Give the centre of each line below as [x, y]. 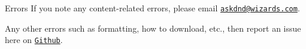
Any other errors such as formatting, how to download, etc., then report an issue [153, 28]
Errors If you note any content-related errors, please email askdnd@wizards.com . [152, 8]
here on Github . [34, 40]
